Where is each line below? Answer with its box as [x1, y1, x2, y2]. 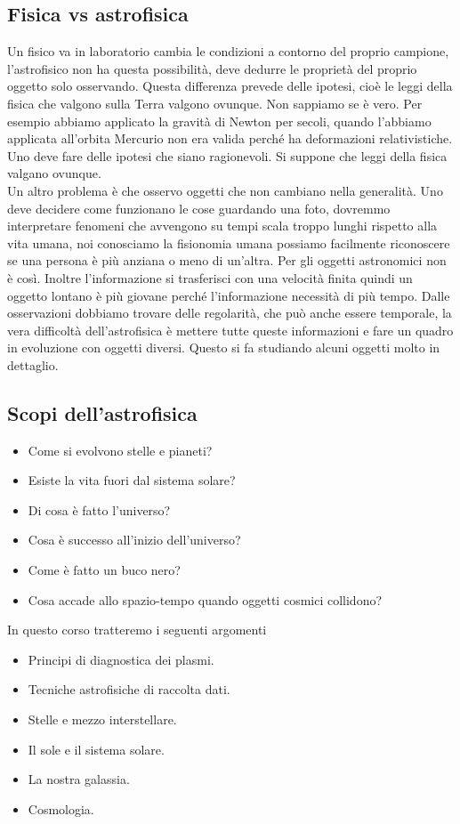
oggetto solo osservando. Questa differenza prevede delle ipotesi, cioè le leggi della [7, 77, 453, 95]
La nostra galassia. [28, 770, 130, 788]
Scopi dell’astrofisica [7, 399, 198, 426]
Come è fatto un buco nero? [28, 561, 181, 579]
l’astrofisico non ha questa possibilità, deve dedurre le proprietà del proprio [7, 59, 417, 77]
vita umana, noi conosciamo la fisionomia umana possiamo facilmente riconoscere [7, 233, 450, 252]
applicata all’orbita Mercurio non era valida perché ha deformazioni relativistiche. [7, 129, 453, 148]
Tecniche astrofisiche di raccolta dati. [28, 680, 230, 699]
